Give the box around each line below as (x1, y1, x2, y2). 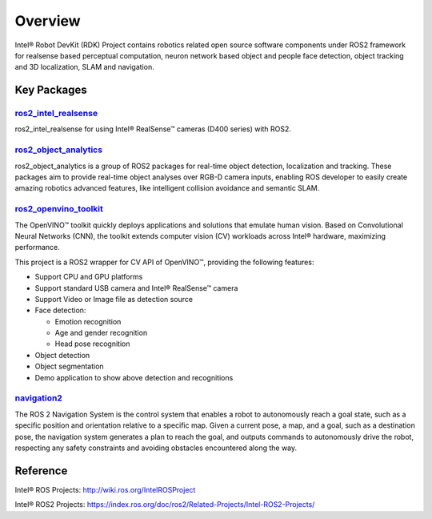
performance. (14, 243, 60, 252)
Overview (14, 12, 81, 30)
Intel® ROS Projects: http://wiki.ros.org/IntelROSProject (14, 485, 196, 494)
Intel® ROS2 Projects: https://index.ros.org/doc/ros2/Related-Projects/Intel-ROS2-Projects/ (14, 500, 315, 509)
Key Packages (14, 83, 87, 97)
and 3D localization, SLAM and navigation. (14, 62, 155, 72)
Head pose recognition (54, 339, 131, 348)
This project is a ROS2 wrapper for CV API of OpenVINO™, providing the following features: (14, 257, 314, 267)
